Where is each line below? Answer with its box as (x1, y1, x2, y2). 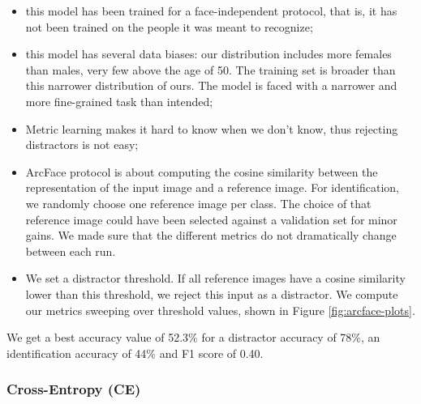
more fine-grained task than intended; (25, 92, 213, 109)
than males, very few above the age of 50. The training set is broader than (25, 61, 396, 78)
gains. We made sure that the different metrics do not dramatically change (25, 227, 397, 244)
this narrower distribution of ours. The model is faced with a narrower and (25, 77, 397, 94)
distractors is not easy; (25, 136, 139, 153)
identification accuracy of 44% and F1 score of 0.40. (6, 344, 264, 361)
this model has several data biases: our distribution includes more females (25, 45, 392, 62)
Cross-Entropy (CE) (6, 379, 141, 399)
